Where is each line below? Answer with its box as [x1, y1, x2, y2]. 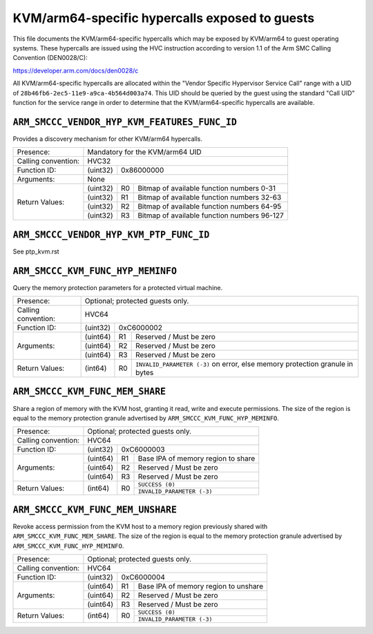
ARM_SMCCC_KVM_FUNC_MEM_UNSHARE [12, 504, 178, 515]
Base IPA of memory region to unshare [137, 581, 264, 590]
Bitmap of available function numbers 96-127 [137, 211, 285, 220]
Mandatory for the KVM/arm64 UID [87, 147, 202, 157]
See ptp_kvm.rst [12, 247, 59, 256]
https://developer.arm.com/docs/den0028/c [12, 66, 139, 75]
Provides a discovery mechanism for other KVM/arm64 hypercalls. [12, 135, 203, 143]
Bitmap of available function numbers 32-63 [137, 193, 282, 202]
